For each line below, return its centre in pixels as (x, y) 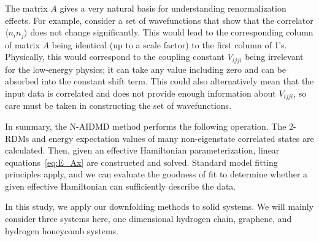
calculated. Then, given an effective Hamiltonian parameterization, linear (142, 150)
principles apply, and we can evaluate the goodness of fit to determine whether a (156, 174)
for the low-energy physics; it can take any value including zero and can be (145, 69)
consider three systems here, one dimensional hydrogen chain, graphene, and (148, 219)
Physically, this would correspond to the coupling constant (115, 57)
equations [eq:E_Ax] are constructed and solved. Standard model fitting (141, 162)
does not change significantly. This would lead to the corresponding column (172, 32)
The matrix (26, 8)
